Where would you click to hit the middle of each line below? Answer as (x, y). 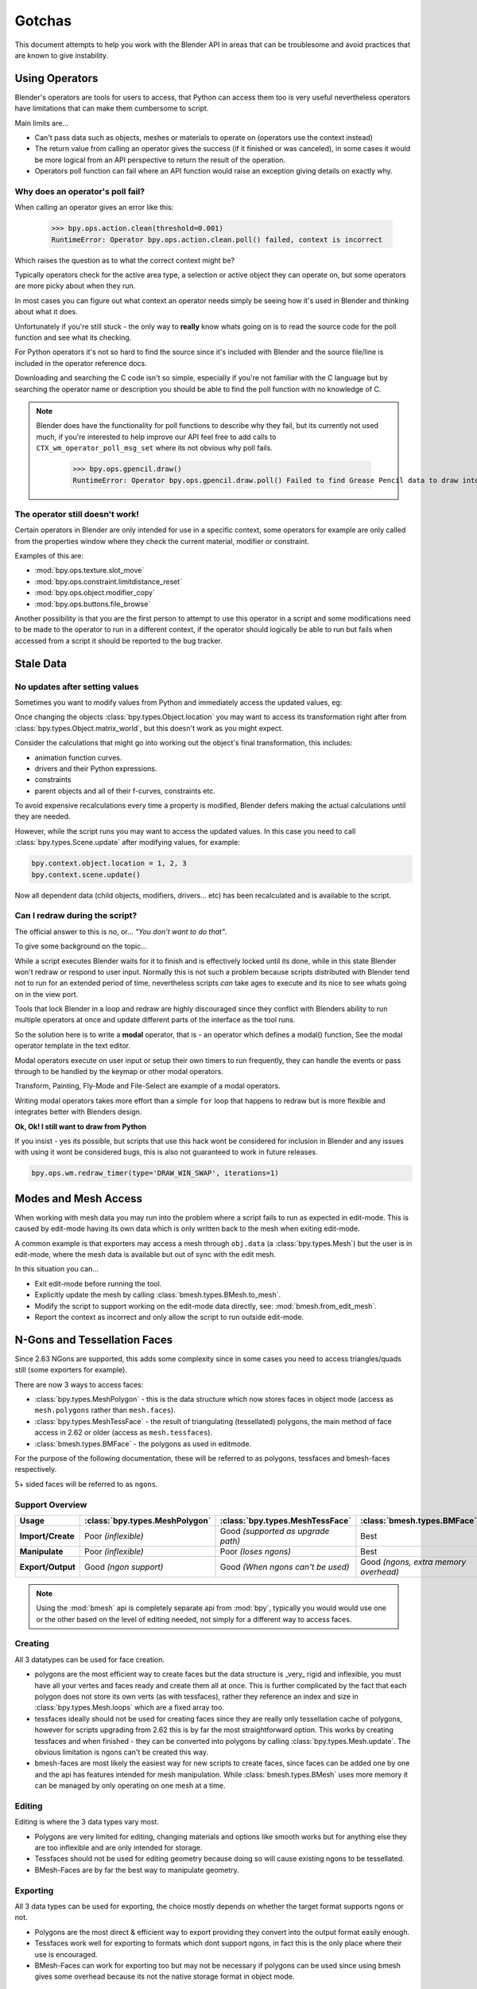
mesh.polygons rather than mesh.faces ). (105, 1410)
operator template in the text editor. (73, 1045)
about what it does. (47, 312)
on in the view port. (47, 994)
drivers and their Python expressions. (96, 769)
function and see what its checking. (73, 337)
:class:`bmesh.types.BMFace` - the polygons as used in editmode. (143, 1443)
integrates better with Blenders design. (78, 1112)
